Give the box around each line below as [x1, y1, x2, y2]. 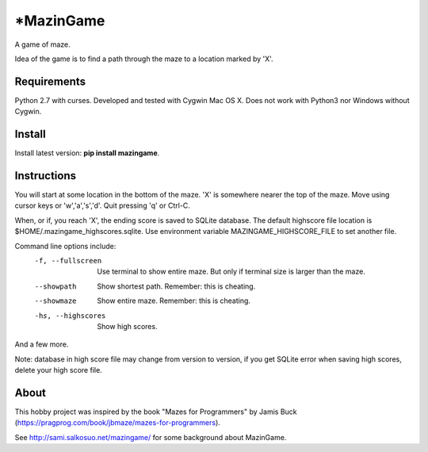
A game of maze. [14, 40, 71, 49]
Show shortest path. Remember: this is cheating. [97, 282, 256, 291]
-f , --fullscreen [34, 256, 102, 265]
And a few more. [14, 339, 69, 349]
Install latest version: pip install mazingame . [14, 148, 160, 158]
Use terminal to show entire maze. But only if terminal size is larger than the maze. [97, 266, 366, 277]
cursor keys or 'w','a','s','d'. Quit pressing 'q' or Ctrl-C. [14, 201, 190, 210]
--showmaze [34, 297, 77, 305]
